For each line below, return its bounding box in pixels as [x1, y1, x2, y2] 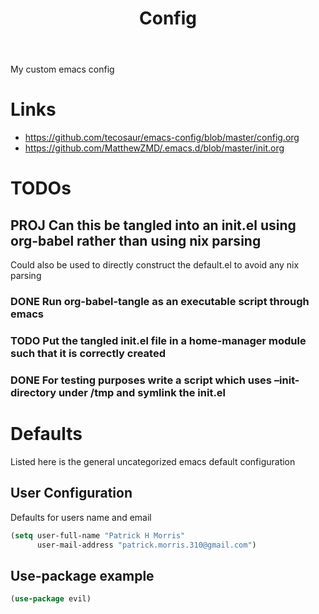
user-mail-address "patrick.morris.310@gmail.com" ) [36, 540, 257, 550]
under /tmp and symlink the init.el [58, 385, 227, 399]
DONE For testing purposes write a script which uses [10, 373, 273, 387]
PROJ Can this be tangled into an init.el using [10, 217, 297, 234]
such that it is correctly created [10, 346, 166, 360]
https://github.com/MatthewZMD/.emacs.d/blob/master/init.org [24, 142, 285, 154]
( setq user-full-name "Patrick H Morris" [10, 530, 186, 541]
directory [10, 385, 57, 399]
